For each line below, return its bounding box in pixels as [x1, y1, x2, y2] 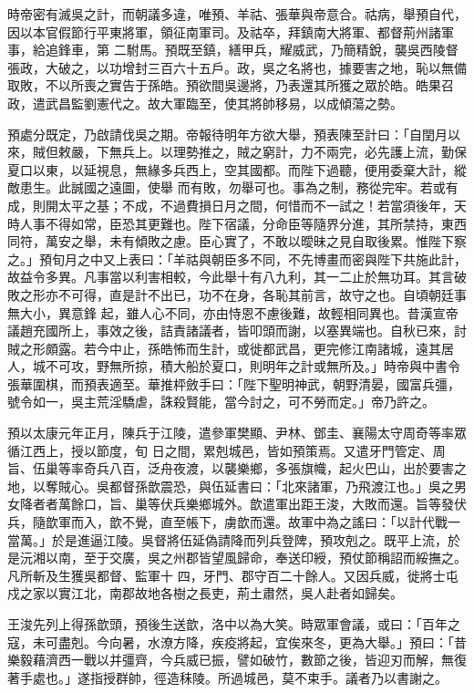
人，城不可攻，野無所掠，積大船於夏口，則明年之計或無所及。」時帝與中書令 [7, 357, 460, 376]
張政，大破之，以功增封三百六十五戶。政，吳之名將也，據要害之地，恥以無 [7, 57, 454, 77]
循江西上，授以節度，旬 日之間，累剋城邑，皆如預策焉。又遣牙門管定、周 [7, 440, 446, 460]
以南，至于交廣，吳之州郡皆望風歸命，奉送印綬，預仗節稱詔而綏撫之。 [45, 548, 467, 567]
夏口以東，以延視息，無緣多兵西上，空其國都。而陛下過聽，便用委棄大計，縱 [7, 160, 467, 179]
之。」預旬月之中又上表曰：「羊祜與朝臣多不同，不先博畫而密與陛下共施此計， [7, 249, 467, 268]
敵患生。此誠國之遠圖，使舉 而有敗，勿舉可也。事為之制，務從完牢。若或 [7, 178, 446, 197]
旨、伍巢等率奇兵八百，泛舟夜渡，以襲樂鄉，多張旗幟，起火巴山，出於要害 [7, 459, 454, 478]
